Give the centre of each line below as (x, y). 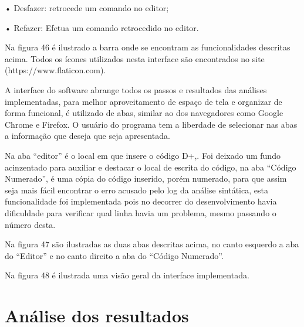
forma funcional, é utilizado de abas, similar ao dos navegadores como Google (144, 113)
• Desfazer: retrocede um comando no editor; (87, 8)
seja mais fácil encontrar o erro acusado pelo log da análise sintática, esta (136, 190)
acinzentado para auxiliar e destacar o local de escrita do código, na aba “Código (151, 167)
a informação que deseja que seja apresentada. (87, 136)
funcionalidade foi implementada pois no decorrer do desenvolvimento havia (141, 201)
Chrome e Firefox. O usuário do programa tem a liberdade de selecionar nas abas (151, 124)
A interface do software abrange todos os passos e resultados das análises (136, 89)
